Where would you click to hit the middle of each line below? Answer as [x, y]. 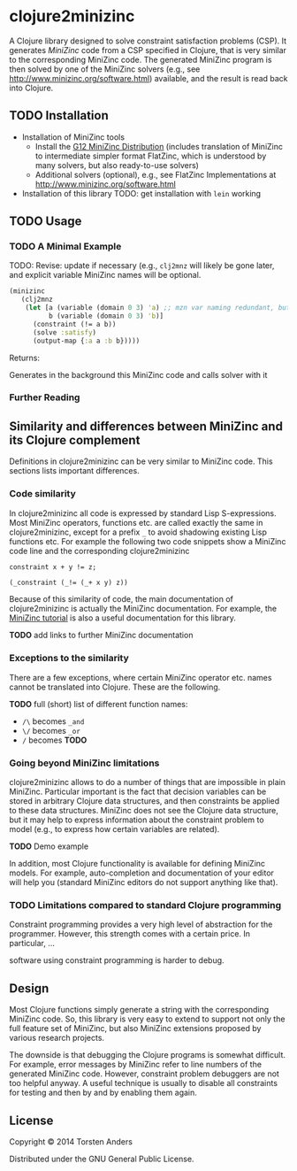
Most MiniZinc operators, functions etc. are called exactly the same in [136, 522]
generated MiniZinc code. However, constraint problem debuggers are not [145, 1074]
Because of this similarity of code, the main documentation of [122, 599]
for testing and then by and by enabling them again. [103, 1093]
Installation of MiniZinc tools [73, 137]
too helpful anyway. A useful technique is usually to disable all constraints [144, 1083]
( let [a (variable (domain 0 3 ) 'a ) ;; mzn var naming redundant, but [158, 308]
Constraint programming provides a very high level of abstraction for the [141, 924]
